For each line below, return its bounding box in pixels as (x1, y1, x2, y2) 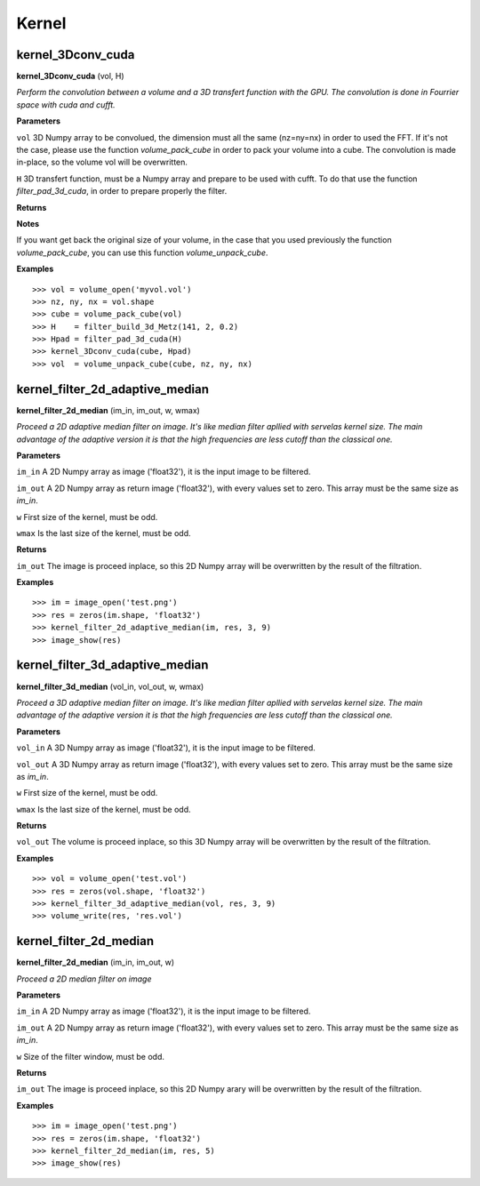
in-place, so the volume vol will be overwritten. (16, 156, 188, 168)
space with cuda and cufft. (16, 99, 116, 110)
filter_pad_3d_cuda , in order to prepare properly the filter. (16, 186, 228, 196)
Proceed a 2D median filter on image (16, 974, 152, 984)
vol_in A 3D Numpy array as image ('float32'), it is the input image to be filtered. (16, 742, 316, 753)
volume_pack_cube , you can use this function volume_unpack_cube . (16, 247, 268, 258)
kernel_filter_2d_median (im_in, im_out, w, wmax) (16, 405, 200, 415)
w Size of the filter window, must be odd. (16, 1051, 164, 1062)
